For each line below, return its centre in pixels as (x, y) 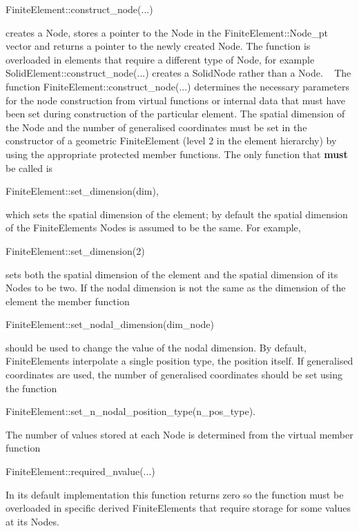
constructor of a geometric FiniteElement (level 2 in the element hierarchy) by (171, 141)
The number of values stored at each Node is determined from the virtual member (179, 434)
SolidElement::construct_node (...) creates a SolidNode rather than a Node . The (178, 73)
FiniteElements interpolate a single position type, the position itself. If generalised (179, 361)
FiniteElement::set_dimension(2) (75, 250)
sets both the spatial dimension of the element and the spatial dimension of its (172, 274)
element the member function (68, 301)
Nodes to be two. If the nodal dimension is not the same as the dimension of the (176, 288)
